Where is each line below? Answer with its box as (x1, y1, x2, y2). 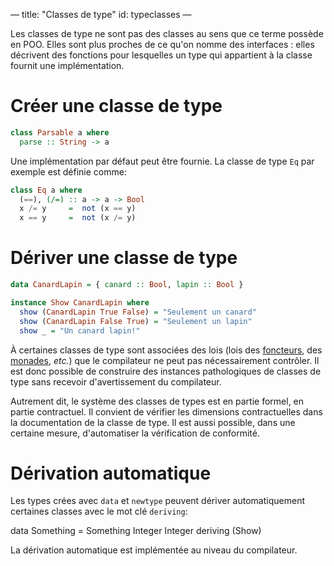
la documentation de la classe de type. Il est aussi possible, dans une (10, 416, 296, 428)
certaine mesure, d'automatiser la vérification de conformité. (10, 427, 260, 439)
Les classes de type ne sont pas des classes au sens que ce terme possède (10, 28, 324, 39)
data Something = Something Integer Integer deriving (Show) (10, 525, 262, 537)
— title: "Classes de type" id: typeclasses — (10, 9, 192, 20)
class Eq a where (10, 185, 83, 195)
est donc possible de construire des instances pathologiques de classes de (10, 365, 322, 377)
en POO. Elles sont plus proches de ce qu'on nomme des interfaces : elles (10, 39, 315, 50)
